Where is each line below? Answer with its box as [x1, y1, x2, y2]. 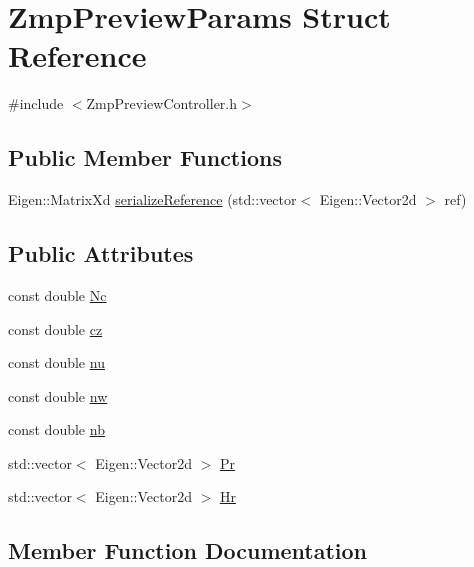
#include [8, 93, 64, 114]
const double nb [8, 419, 105, 440]
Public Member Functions [8, 142, 282, 173]
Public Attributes [8, 238, 194, 269]
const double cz [8, 318, 103, 339]
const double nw [8, 385, 108, 406]
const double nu [8, 352, 105, 373]
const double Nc [8, 284, 107, 305]
